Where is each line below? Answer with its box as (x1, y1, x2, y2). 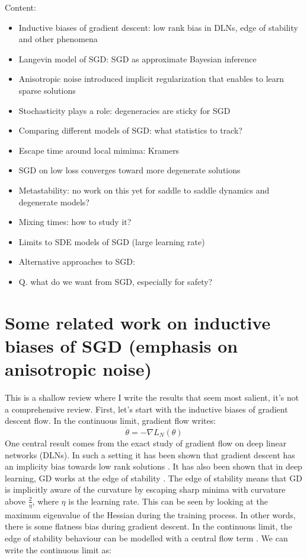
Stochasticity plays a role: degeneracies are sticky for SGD (18, 104, 231, 116)
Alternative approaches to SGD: (18, 255, 135, 268)
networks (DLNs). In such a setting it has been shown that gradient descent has (5, 448, 295, 461)
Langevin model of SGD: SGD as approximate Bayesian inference (18, 52, 257, 65)
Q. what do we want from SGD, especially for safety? (18, 275, 213, 287)
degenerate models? (18, 195, 89, 208)
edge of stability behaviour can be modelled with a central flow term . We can (5, 531, 288, 544)
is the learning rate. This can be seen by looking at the (68, 494, 268, 507)
